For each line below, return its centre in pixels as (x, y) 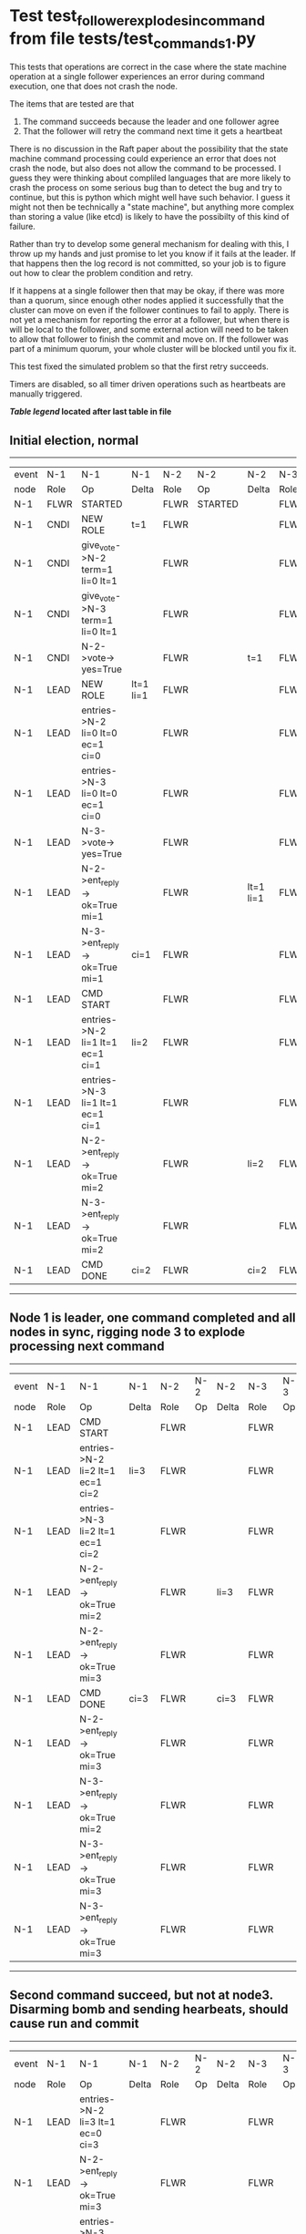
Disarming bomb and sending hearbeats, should (149, 2009)
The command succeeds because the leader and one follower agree (151, 122)
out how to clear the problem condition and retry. (102, 273)
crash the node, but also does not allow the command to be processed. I (145, 169)
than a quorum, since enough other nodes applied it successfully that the (147, 301)
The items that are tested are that (72, 104)
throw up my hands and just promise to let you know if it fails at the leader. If (153, 254)
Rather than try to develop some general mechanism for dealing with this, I (149, 244)
